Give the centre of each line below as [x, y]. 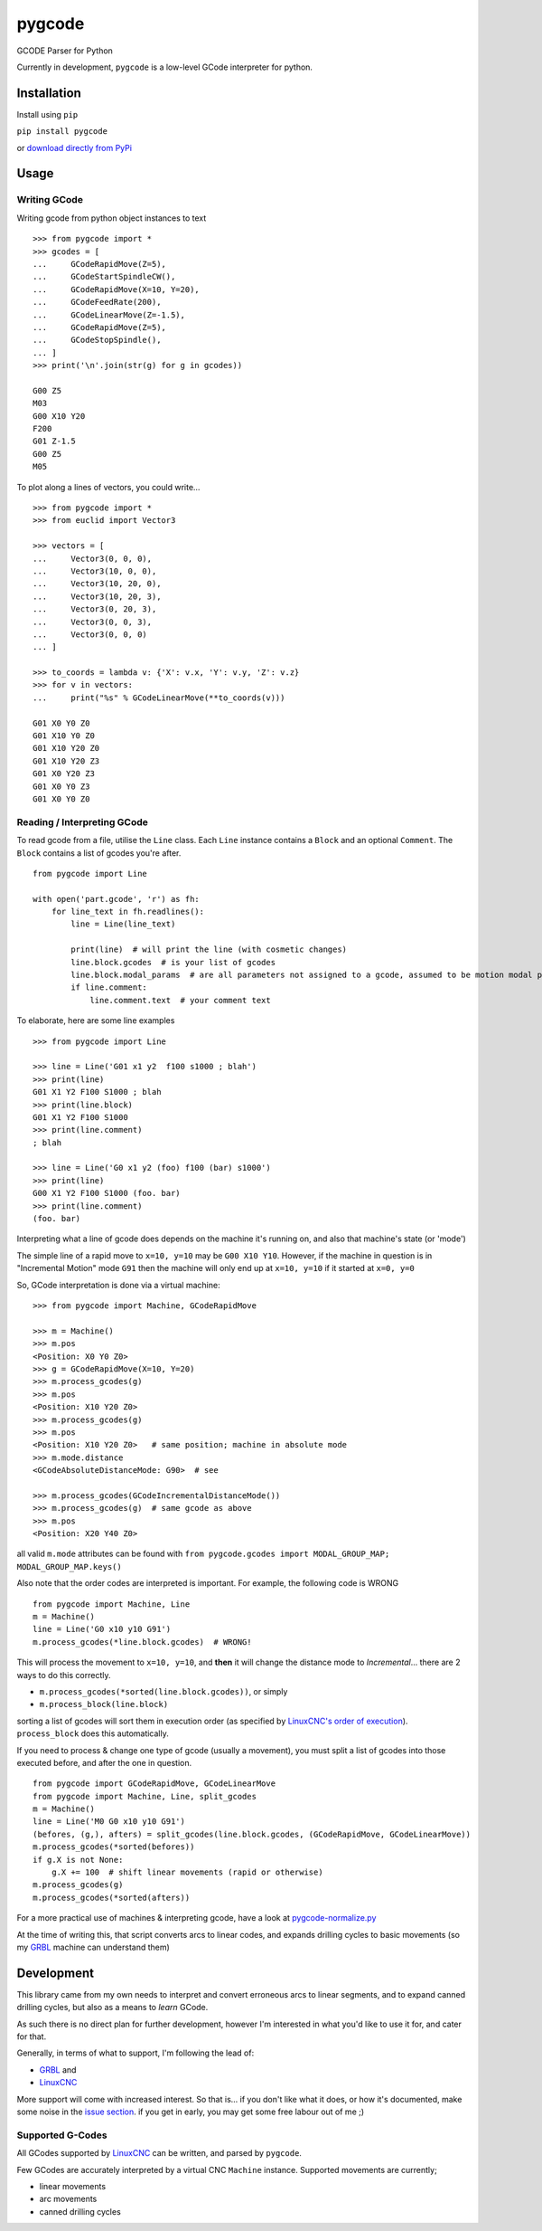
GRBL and [58, 2070]
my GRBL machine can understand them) [93, 1947]
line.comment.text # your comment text [180, 1000]
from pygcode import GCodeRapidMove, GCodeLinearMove [154, 1784]
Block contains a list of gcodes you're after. [99, 853]
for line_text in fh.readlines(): [128, 912]
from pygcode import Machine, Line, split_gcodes [145, 1796]
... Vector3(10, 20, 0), [97, 584]
